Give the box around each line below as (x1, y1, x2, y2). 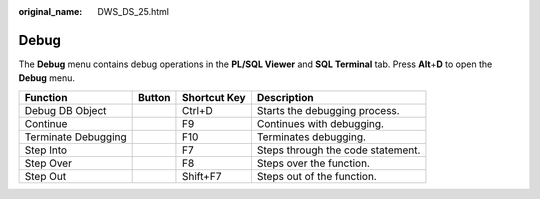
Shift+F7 (181, 169, 222, 183)
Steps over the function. (256, 156, 370, 170)
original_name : (18, 6, 83, 17)
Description (256, 90, 314, 104)
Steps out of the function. (256, 169, 377, 183)
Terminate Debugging (24, 130, 127, 144)
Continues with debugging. (256, 116, 385, 130)
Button (138, 90, 171, 104)
